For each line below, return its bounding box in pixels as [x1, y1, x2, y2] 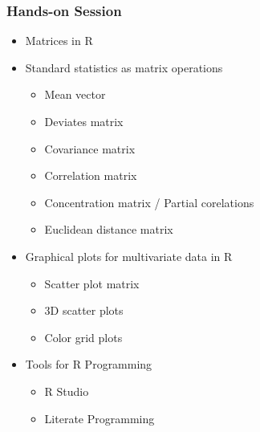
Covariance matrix [44, 140, 136, 157]
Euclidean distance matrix [44, 221, 173, 238]
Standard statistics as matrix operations [25, 59, 223, 75]
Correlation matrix [44, 167, 137, 184]
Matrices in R [25, 32, 93, 49]
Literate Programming [44, 410, 155, 426]
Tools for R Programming [25, 356, 152, 373]
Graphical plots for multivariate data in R [25, 247, 233, 264]
